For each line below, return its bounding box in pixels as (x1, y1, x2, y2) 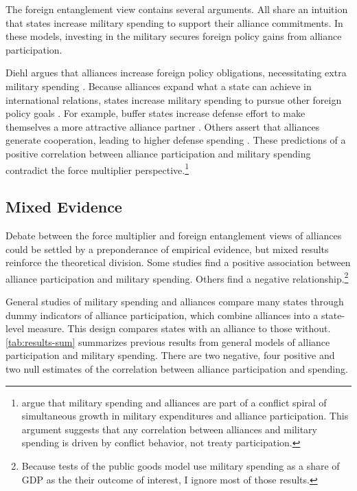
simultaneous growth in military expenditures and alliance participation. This (21, 408, 349, 423)
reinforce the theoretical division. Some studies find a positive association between (5, 255, 351, 270)
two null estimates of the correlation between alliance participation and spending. (5, 361, 348, 375)
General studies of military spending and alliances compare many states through (5, 294, 344, 309)
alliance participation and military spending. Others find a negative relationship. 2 (5, 269, 349, 285)
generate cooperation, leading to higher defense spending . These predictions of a (5, 133, 346, 147)
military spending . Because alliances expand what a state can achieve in (5, 78, 312, 93)
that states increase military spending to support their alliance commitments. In (5, 15, 343, 30)
